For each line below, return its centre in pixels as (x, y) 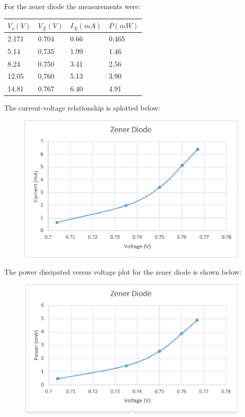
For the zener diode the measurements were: (72, 6)
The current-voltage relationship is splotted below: (82, 108)
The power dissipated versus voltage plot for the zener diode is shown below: (123, 272)
